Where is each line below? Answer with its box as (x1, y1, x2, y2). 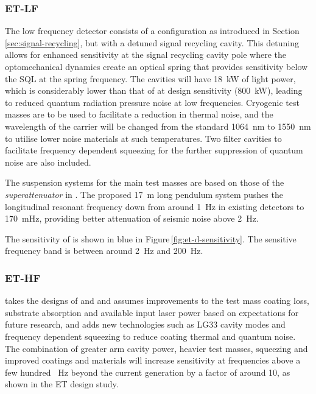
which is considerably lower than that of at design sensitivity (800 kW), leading (5, 84, 303, 97)
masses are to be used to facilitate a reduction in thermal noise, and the (5, 108, 273, 121)
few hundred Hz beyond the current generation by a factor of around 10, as (5, 365, 290, 378)
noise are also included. (5, 155, 91, 168)
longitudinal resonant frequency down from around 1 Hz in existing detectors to (5, 200, 304, 213)
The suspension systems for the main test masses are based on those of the (5, 176, 284, 189)
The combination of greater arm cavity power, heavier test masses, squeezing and (5, 342, 308, 354)
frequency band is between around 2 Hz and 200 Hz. (5, 244, 203, 257)
